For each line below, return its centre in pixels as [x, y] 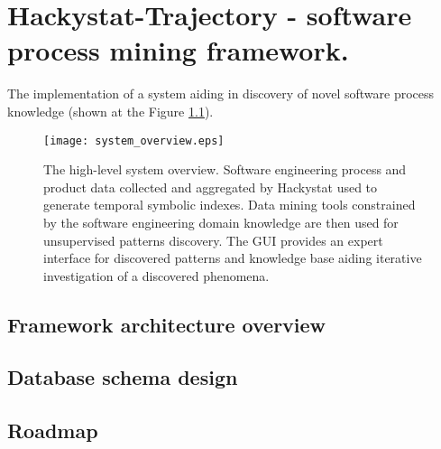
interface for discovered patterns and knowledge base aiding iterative [233, 258]
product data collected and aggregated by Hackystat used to [211, 187]
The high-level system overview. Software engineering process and [225, 169]
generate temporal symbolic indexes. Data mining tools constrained [230, 205]
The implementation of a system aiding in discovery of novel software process [221, 94]
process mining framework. [178, 50]
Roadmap [53, 430]
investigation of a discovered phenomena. [156, 275]
